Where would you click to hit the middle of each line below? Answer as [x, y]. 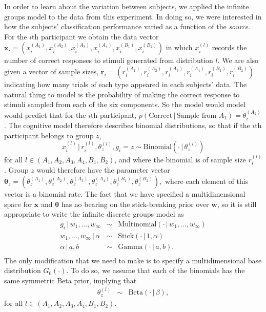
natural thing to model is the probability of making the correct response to [122, 94]
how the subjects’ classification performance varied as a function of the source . [127, 26]
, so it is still [237, 204]
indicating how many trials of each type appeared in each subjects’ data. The [126, 84]
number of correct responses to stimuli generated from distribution [109, 60]
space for [18, 204]
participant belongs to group [49, 135]
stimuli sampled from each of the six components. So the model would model [125, 104]
